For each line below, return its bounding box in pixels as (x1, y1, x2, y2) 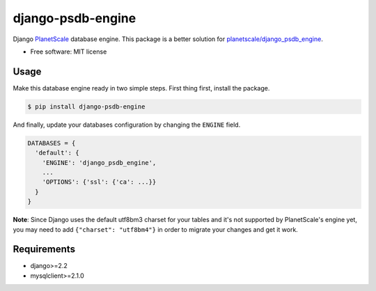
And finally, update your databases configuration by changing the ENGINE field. (13, 120, 241, 129)
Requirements (13, 244, 76, 255)
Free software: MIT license (30, 47, 107, 56)
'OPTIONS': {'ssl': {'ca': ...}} (42, 178, 157, 186)
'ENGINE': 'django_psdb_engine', (42, 159, 157, 166)
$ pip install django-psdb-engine (27, 102, 146, 111)
